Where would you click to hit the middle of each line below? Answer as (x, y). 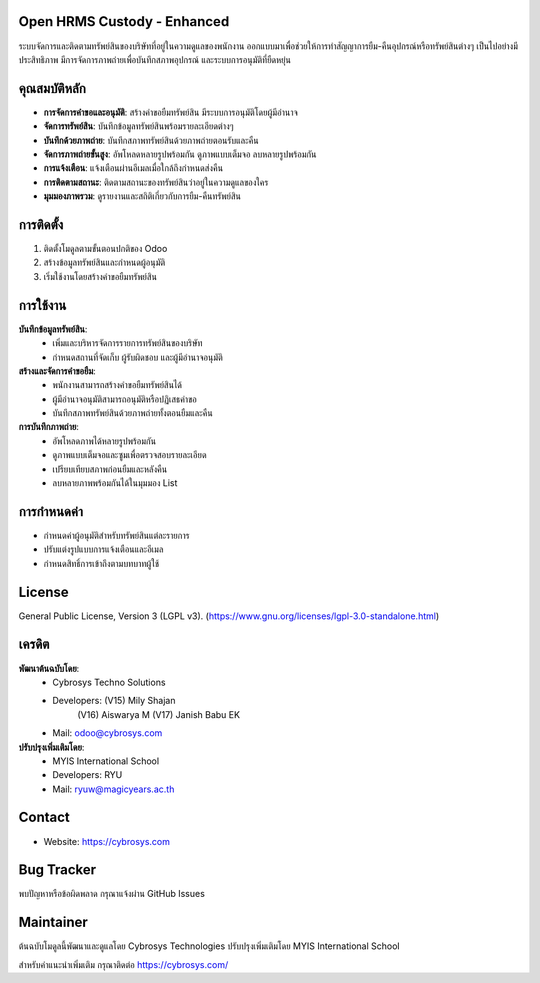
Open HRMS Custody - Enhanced (124, 21)
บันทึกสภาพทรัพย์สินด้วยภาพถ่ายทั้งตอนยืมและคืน (133, 413)
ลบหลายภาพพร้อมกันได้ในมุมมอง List (115, 483)
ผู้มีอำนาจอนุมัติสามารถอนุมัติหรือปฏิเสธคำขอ (124, 399)
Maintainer (53, 922)
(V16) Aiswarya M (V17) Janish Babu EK (158, 714)
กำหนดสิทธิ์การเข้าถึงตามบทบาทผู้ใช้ (101, 563)
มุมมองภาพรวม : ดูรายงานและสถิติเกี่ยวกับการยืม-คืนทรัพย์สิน (142, 196)
